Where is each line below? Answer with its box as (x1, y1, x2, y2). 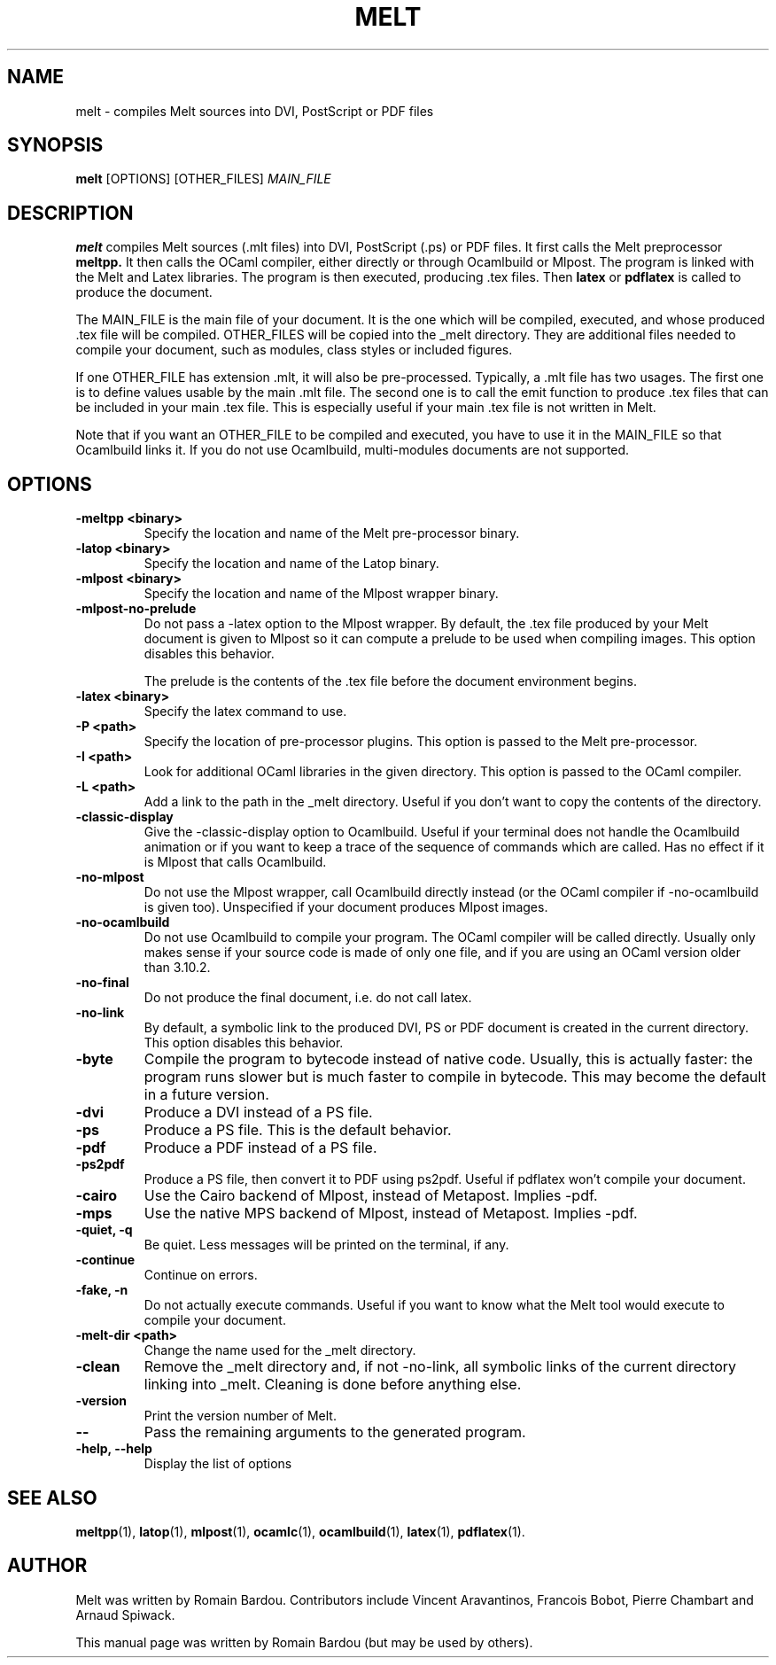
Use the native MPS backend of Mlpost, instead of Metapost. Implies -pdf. (144, 1204, 638, 1223)
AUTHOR (7, 1554, 88, 1577)
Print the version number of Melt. (144, 1408, 337, 1424)
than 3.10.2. (144, 960, 211, 976)
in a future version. (144, 1085, 269, 1104)
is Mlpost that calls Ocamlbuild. (144, 854, 327, 870)
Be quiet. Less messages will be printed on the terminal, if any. (144, 1237, 509, 1253)
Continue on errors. (144, 1267, 258, 1283)
